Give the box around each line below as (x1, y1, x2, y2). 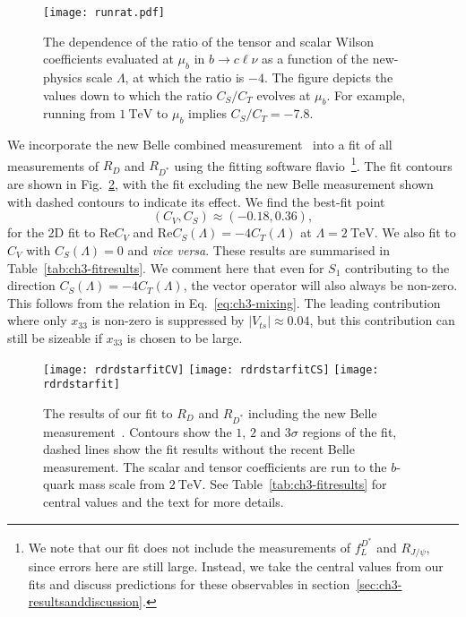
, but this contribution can (309, 311, 455, 330)
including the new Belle (247, 403, 377, 422)
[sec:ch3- (356, 574, 402, 593)
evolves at (256, 85, 311, 104)
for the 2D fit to (7, 223, 96, 242)
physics (43, 68, 82, 87)
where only (7, 311, 67, 330)
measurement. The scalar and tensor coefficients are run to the (43, 457, 387, 476)
